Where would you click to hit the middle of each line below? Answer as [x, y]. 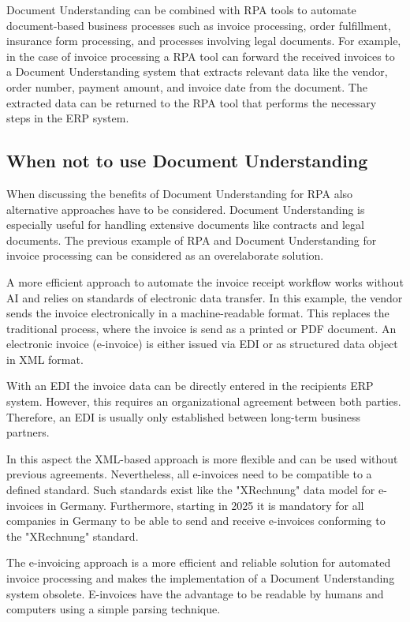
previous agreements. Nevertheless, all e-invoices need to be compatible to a [189, 474]
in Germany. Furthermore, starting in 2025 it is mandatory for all [205, 505]
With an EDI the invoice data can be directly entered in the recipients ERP [190, 386]
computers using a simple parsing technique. [114, 609]
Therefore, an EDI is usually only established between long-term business [184, 416]
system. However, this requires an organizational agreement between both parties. [204, 401]
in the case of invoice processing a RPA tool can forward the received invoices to [201, 56]
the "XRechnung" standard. [73, 536]
